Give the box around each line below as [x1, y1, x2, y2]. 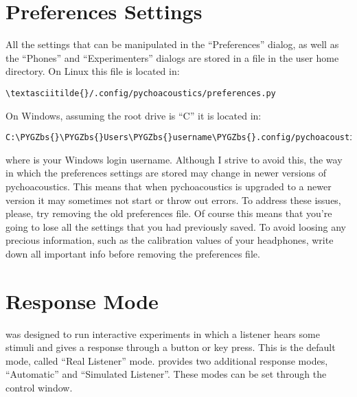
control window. [5, 381, 73, 395]
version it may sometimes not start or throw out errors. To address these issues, [5, 192, 341, 207]
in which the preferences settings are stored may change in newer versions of [5, 166, 326, 180]
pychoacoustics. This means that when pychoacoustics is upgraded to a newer [5, 179, 332, 193]
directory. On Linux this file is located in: [5, 64, 180, 78]
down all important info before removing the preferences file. [5, 246, 260, 260]
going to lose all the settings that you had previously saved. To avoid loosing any [5, 219, 346, 234]
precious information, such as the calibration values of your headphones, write [5, 233, 334, 247]
